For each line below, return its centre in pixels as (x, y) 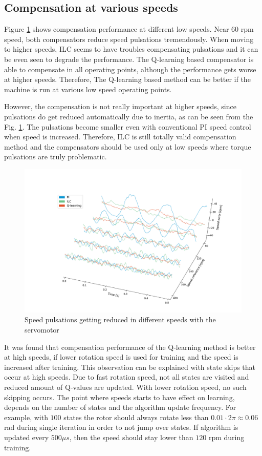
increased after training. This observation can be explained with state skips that (130, 367)
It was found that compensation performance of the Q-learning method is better (130, 347)
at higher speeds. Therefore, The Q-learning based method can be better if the (127, 79)
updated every (27, 437)
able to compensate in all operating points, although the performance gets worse (130, 69)
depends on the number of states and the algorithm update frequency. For (120, 407)
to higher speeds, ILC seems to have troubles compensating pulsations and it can (131, 49)
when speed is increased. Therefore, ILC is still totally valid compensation (120, 137)
